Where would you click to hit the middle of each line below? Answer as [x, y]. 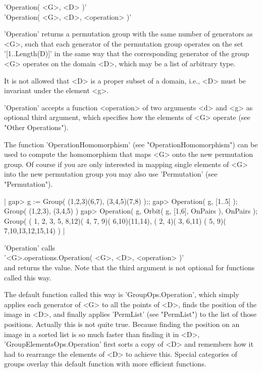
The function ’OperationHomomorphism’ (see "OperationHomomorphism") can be [131, 144]
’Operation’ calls [30, 247]
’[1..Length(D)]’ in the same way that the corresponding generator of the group [127, 53]
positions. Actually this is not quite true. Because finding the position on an [122, 324]
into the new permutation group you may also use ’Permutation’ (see [111, 174]
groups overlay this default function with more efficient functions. [105, 364]
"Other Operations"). [36, 127]
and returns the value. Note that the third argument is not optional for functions [129, 267]
